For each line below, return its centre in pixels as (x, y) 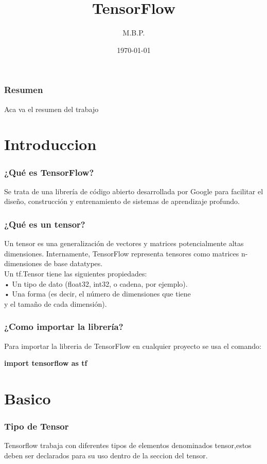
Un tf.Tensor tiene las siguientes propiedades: (76, 273)
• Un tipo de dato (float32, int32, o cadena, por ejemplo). (96, 283)
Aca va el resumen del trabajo (51, 109)
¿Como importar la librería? (64, 327)
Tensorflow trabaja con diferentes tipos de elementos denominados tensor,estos (128, 445)
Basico (28, 398)
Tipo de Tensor (37, 426)
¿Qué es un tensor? (45, 224)
